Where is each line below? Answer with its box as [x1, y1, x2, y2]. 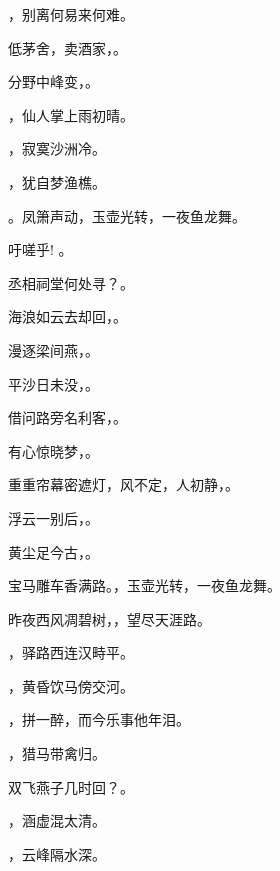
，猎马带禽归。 [8, 743, 106, 764]
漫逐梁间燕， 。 [8, 339, 99, 360]
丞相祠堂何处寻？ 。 [8, 272, 134, 293]
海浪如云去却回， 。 [8, 306, 127, 327]
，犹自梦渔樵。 [8, 171, 106, 192]
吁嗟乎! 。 [8, 239, 73, 260]
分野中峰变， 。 [8, 71, 99, 92]
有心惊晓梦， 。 [8, 440, 99, 461]
